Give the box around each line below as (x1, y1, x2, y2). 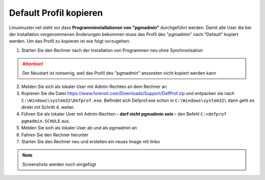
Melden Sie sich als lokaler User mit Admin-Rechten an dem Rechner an (21, 84, 167, 90)
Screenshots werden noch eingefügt (22, 161, 96, 167)
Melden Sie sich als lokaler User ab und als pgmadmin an (21, 125, 137, 131)
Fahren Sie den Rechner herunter (21, 132, 88, 138)
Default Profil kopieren (9, 7, 103, 18)
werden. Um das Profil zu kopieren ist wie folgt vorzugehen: (9, 38, 130, 44)
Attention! (22, 61, 44, 67)
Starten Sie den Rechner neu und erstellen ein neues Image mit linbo (21, 139, 160, 145)
